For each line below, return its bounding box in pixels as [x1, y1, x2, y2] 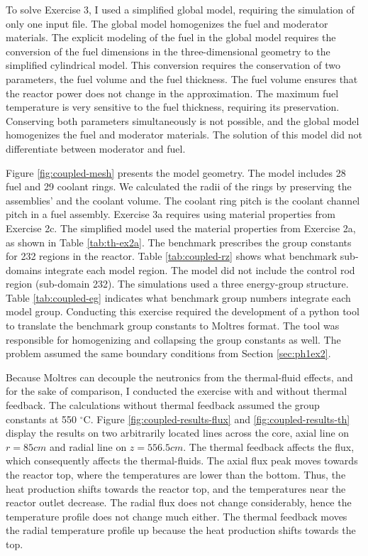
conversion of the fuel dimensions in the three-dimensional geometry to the [6, 43, 330, 58]
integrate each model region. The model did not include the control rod [45, 262, 355, 277]
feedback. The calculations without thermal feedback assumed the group [6, 398, 320, 413]
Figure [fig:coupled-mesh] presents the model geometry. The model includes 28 [6, 165, 346, 180]
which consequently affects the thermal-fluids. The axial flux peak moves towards [6, 453, 358, 468]
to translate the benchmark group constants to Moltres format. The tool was [6, 318, 340, 333]
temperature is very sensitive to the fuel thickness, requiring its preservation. [6, 99, 340, 114]
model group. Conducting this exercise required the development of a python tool [6, 304, 359, 319]
